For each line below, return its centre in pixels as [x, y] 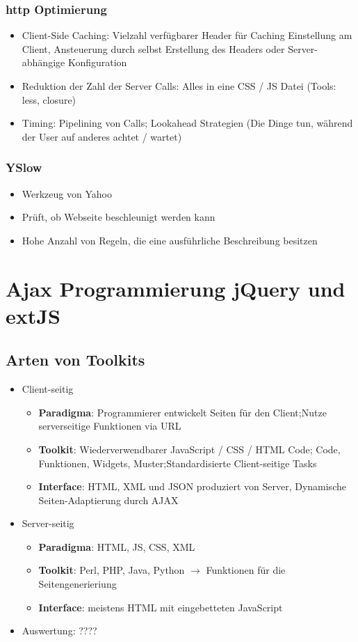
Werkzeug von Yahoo [67, 193]
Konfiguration [97, 62]
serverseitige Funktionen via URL [110, 426]
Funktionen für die [246, 570]
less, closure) [49, 99]
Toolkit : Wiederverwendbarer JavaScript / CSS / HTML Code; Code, [189, 449]
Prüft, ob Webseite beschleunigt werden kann [119, 217]
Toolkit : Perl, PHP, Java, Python [112, 570]
